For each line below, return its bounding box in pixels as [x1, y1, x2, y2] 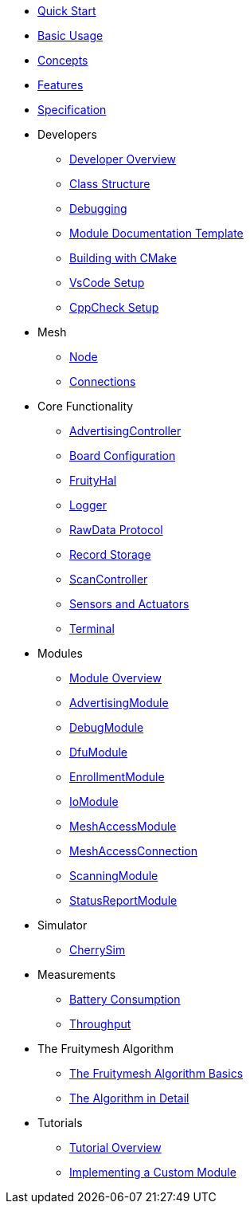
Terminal [69, 622, 115, 635]
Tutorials [37, 1116, 83, 1129]
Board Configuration [69, 449, 176, 462]
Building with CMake [69, 251, 177, 265]
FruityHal [69, 473, 117, 487]
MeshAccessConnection [69, 844, 198, 858]
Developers [37, 128, 97, 141]
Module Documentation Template [69, 226, 244, 240]
